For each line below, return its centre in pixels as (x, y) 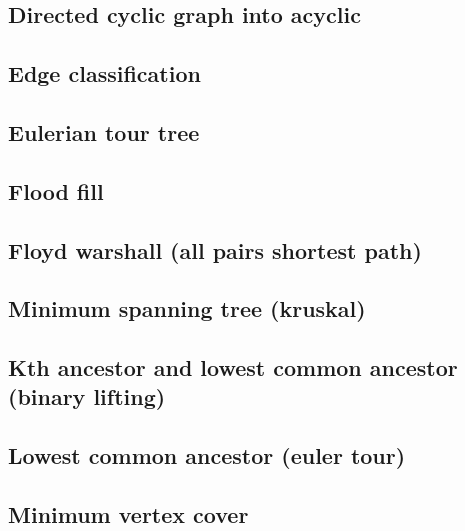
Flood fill (56, 190)
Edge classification (104, 73)
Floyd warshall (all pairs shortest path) (215, 249)
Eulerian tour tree (104, 131)
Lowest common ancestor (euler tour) (207, 455)
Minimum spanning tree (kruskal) (187, 308)
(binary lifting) (87, 396)
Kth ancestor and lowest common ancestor (233, 367)
